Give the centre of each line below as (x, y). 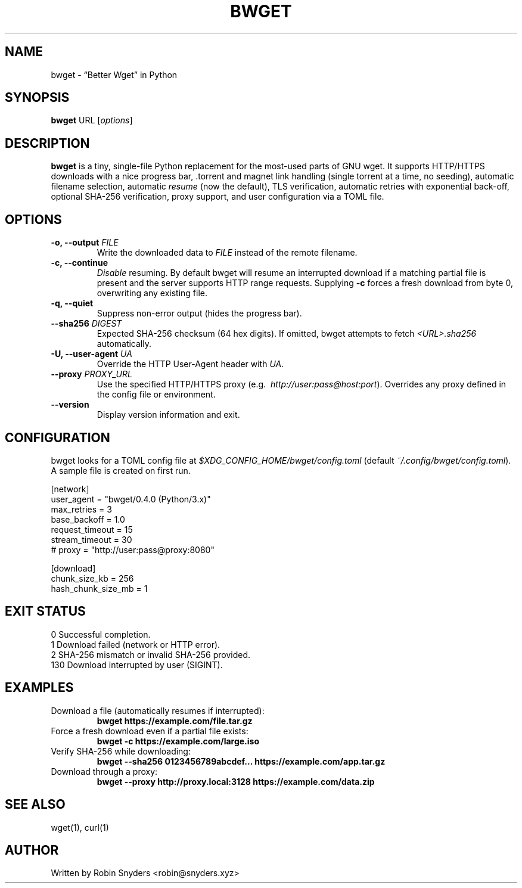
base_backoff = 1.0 (88, 519)
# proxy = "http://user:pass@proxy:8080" (133, 549)
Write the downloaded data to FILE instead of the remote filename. (227, 253)
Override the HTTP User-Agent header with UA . (190, 364)
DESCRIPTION (47, 143)
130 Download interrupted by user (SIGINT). (137, 665)
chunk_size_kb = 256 (92, 578)
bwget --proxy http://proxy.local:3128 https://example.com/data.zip (236, 781)
